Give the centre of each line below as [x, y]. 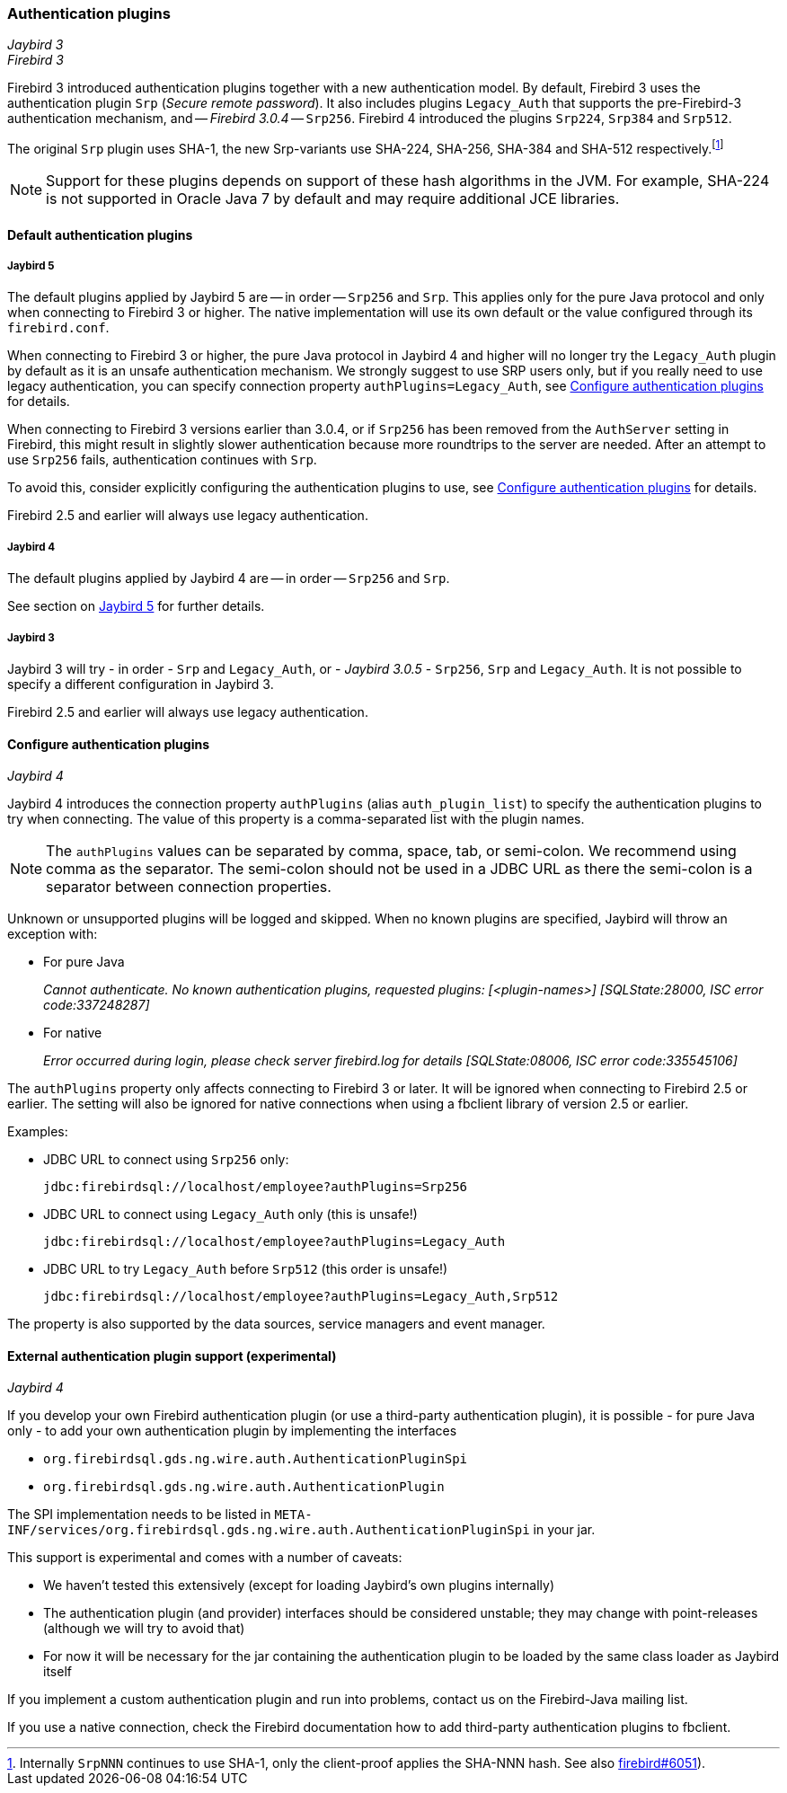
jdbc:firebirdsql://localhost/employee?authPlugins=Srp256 [256, 1187]
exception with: [53, 934]
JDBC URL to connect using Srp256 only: [166, 1160]
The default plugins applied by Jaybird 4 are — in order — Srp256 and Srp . [229, 579]
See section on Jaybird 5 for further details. [136, 606]
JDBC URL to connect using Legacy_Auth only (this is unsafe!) [230, 1214]
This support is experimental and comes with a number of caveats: [205, 1558]
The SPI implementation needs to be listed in [139, 1515]
